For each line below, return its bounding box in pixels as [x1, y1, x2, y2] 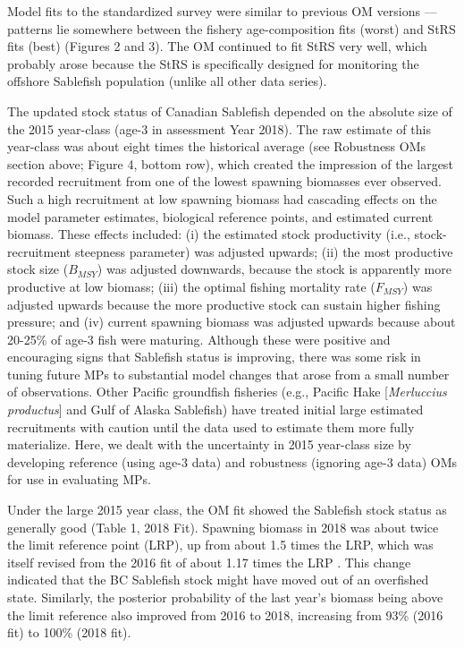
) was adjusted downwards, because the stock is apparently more [97, 260, 451, 278]
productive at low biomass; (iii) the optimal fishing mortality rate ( [7, 277, 375, 295]
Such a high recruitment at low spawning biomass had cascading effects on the [7, 189, 437, 208]
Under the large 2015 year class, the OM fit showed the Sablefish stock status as [7, 500, 447, 519]
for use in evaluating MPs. [7, 470, 152, 489]
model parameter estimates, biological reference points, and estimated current [7, 207, 434, 226]
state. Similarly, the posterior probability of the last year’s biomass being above [7, 588, 443, 606]
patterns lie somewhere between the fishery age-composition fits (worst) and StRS [7, 19, 456, 38]
